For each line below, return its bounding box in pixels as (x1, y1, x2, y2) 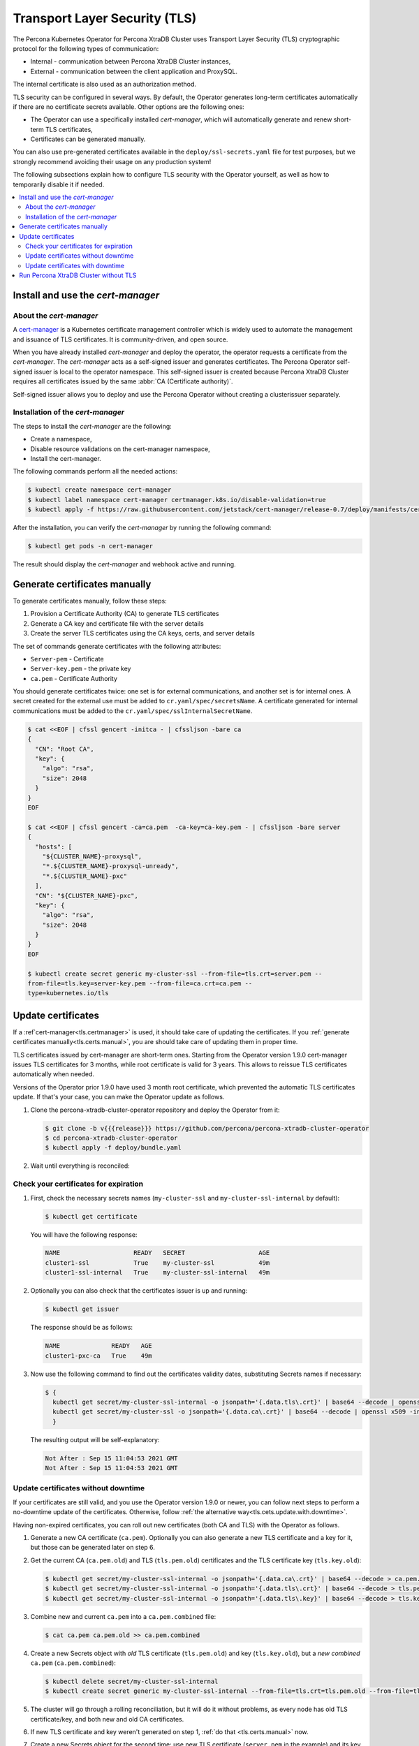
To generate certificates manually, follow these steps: (13, 596, 167, 605)
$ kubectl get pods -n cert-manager (27, 542, 154, 550)
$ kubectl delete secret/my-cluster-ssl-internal (45, 1677, 219, 1685)
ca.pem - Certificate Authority (30, 674, 118, 682)
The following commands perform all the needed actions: (13, 467, 178, 476)
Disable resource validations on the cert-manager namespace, (30, 444, 210, 453)
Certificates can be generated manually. (30, 135, 146, 143)
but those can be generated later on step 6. (30, 1543, 155, 1552)
